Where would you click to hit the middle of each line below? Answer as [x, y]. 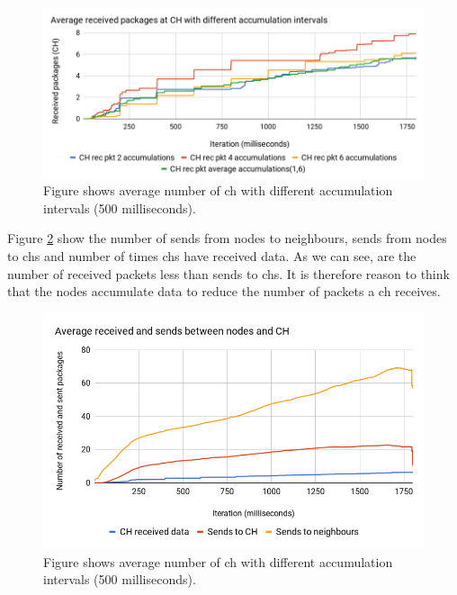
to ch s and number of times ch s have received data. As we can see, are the [212, 256]
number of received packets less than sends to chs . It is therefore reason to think [228, 273]
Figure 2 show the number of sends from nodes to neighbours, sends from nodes [227, 238]
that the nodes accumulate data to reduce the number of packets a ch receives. [224, 291]
